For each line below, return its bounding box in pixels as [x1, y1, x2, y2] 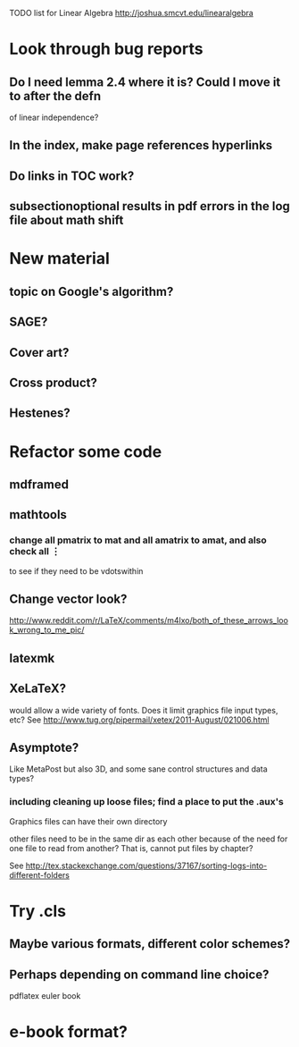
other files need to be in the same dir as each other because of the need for [9, 833, 288, 844]
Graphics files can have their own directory [9, 815, 168, 826]
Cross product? [9, 375, 98, 390]
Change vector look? [9, 591, 128, 606]
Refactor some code [9, 442, 162, 461]
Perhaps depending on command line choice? [9, 967, 270, 982]
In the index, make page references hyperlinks [9, 138, 273, 153]
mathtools [9, 507, 67, 522]
